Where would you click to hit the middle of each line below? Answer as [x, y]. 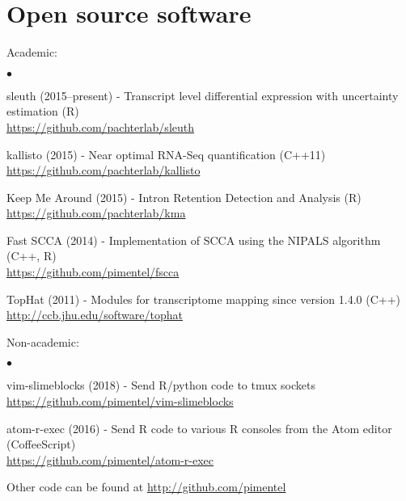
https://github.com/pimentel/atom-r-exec [110, 459]
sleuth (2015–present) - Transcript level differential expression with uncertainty [203, 95]
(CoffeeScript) [41, 444]
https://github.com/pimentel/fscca [93, 272]
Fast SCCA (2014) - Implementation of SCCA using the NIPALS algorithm [194, 240]
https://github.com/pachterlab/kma [96, 213]
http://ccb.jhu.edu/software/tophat [95, 315]
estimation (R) [43, 111]
